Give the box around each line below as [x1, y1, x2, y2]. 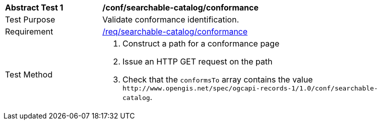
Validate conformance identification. [102, 14, 239, 24]
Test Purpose [5, 14, 55, 24]
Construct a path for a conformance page [122, 38, 280, 48]
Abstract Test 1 [5, 2, 63, 12]
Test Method [5, 69, 53, 79]
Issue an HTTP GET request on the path [122, 56, 273, 66]
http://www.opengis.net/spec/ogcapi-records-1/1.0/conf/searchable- [122, 84, 378, 92]
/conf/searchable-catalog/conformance [102, 2, 259, 12]
